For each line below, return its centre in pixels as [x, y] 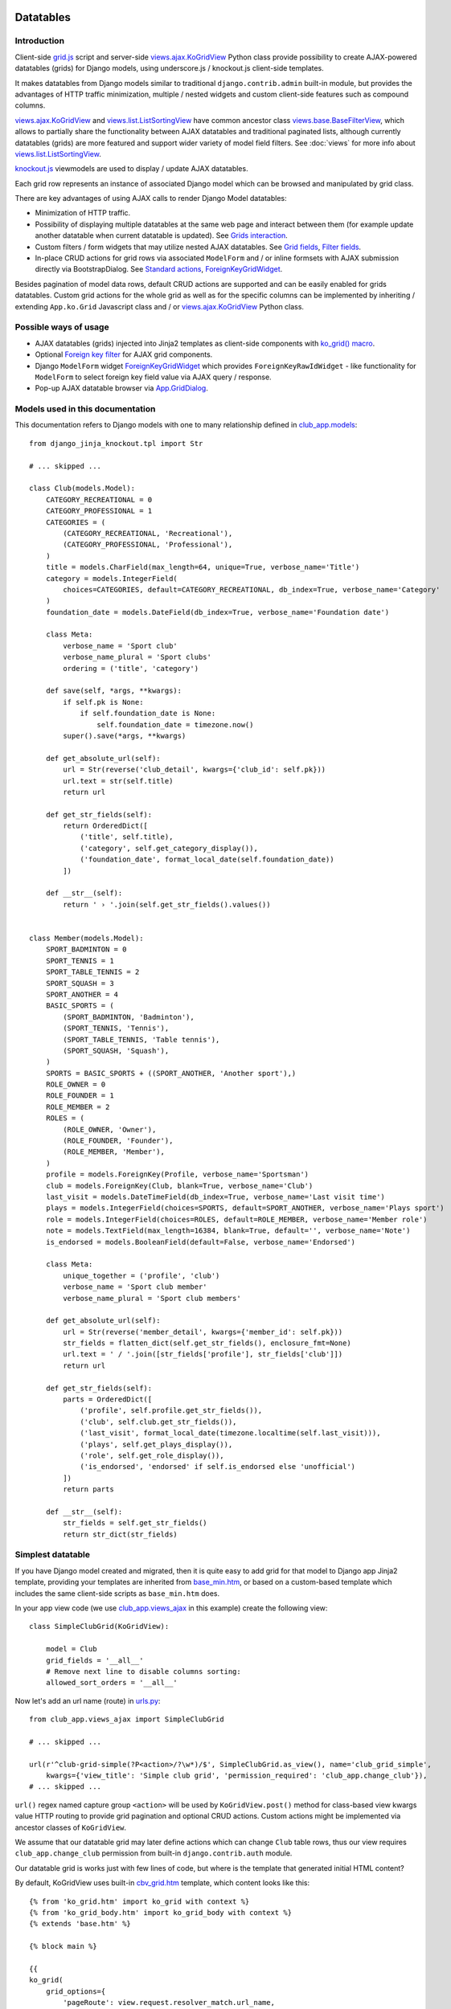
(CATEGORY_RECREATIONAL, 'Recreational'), [148, 533]
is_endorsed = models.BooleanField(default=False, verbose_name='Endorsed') [201, 1242]
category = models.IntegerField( [112, 578]
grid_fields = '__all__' [94, 1660]
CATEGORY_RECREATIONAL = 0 [99, 499]
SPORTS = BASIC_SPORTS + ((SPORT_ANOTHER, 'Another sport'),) [171, 1073]
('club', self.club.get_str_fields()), [158, 1422]
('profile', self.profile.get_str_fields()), [171, 1411]
